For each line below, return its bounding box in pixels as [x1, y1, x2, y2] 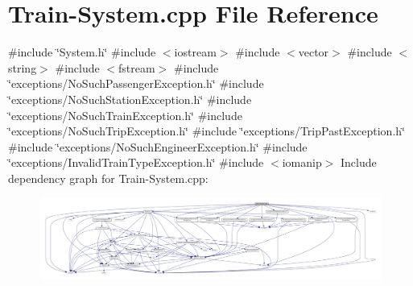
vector [298, 44, 329, 60]
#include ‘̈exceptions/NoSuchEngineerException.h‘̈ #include [8, 138, 308, 155]
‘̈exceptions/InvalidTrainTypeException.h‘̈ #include [8, 154, 264, 171]
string [8, 59, 37, 76]
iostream [174, 44, 217, 60]
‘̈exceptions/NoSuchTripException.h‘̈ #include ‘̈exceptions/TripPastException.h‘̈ [8, 122, 405, 139]
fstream [118, 59, 155, 76]
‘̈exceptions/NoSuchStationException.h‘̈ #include [8, 90, 252, 107]
